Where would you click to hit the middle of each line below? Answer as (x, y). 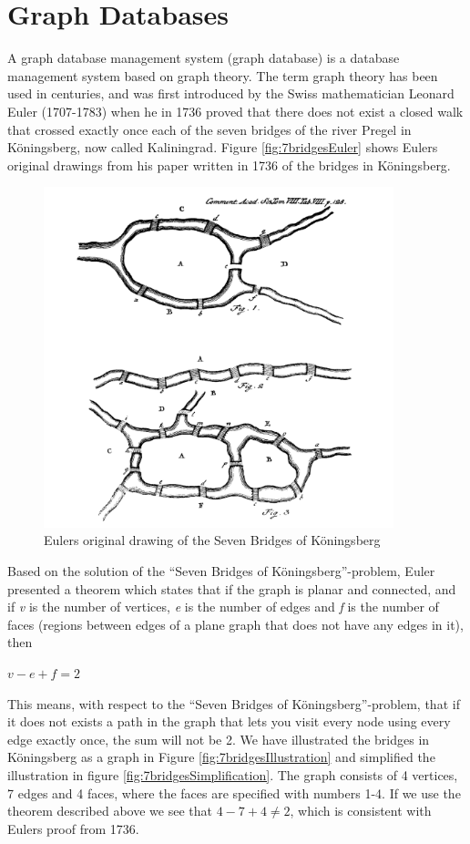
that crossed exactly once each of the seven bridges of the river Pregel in (209, 129)
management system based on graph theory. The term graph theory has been (223, 75)
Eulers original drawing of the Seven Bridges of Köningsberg (212, 540)
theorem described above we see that (110, 811)
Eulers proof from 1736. (73, 828)
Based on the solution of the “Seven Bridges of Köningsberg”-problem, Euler (221, 570)
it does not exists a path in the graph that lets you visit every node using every (229, 721)
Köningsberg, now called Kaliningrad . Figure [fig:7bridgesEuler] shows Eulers (223, 147)
